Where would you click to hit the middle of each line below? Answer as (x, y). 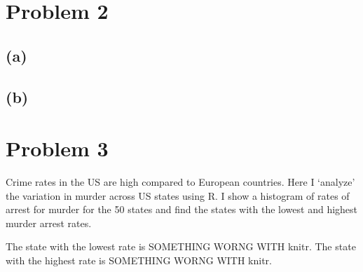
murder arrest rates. (49, 223)
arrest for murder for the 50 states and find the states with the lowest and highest (182, 209)
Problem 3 (57, 148)
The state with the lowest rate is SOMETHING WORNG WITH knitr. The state (181, 246)
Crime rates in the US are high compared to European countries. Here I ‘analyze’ (180, 182)
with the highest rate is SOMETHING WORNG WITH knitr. (139, 260)
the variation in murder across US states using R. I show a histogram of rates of (178, 195)
